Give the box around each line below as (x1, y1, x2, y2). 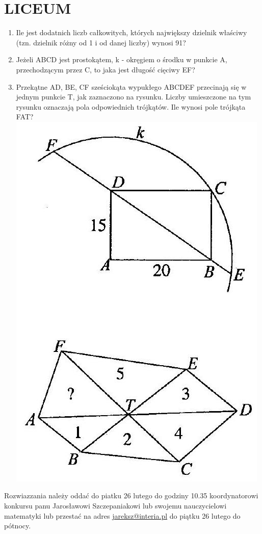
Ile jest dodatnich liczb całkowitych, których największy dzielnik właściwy (16, 27, 247, 38)
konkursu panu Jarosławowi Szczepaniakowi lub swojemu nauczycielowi (4, 500, 227, 511)
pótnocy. (4, 520, 31, 531)
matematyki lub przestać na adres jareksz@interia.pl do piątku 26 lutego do (4, 510, 241, 521)
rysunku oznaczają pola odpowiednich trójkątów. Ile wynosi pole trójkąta (16, 101, 246, 112)
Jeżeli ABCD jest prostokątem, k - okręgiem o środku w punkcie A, (16, 54, 227, 65)
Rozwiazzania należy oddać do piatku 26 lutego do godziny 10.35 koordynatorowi (4, 490, 258, 501)
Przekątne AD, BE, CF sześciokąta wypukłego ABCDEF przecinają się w (16, 81, 247, 92)
